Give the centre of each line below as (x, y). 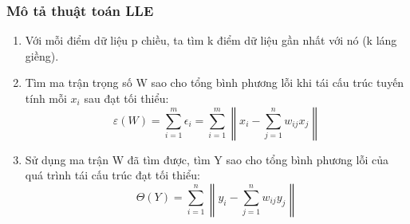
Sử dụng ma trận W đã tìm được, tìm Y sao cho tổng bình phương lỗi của (207, 159)
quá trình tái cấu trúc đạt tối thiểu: (112, 175)
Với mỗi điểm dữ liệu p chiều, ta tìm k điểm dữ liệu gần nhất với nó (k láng (211, 40)
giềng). (42, 55)
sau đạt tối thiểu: (126, 98)
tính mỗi (46, 98)
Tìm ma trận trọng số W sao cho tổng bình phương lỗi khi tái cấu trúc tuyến (215, 83)
